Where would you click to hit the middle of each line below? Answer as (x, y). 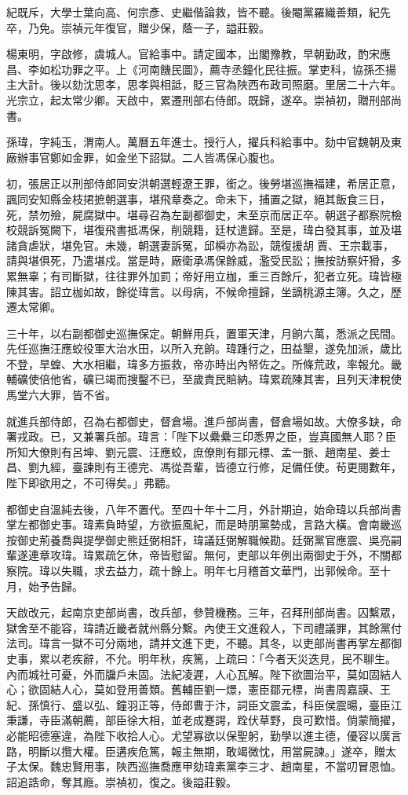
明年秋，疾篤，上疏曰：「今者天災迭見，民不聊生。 (267, 658)
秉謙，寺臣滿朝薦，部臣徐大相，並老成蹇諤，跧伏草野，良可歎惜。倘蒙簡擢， (204, 720)
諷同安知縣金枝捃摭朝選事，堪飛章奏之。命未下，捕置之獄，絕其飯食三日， (199, 198)
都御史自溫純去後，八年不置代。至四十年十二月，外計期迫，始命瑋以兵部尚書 (204, 509)
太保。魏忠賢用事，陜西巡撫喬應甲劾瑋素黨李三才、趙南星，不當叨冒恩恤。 (209, 766)
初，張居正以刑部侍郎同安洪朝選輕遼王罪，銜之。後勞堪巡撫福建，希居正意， (204, 183)
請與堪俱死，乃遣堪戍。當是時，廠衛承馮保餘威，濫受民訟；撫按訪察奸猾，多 (204, 260)
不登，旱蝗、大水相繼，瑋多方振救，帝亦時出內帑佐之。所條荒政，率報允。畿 (204, 363)
